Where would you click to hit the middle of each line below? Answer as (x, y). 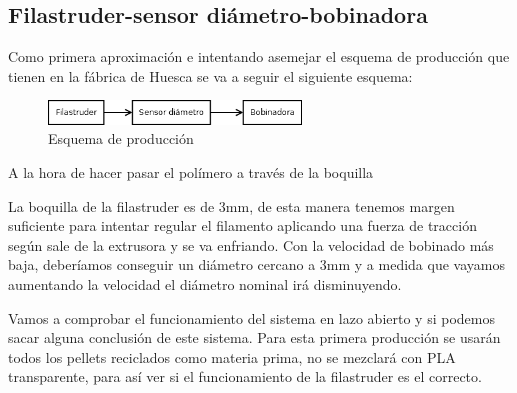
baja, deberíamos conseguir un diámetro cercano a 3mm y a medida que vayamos (256, 264)
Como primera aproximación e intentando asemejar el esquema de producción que (259, 56)
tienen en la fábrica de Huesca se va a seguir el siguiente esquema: (210, 75)
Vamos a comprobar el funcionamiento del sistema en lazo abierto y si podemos (251, 317)
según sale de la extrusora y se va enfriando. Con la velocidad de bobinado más (251, 244)
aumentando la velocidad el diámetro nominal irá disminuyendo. (205, 283)
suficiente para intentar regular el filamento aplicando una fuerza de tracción (242, 225)
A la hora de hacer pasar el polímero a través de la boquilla (191, 171)
